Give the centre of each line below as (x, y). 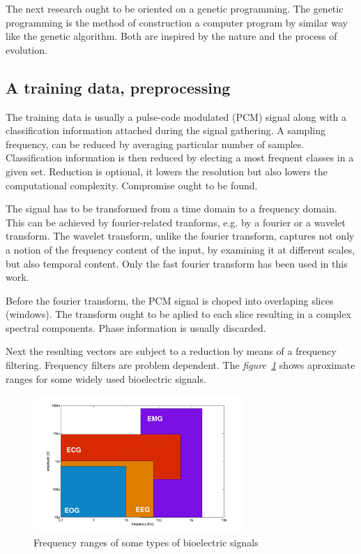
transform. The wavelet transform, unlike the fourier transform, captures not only (180, 236)
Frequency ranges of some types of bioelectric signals (146, 542)
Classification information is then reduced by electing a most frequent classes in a (180, 158)
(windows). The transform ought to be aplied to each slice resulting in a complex (178, 314)
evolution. (26, 49)
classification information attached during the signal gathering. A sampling (166, 130)
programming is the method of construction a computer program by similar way (177, 22)
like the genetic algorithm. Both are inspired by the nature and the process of (171, 36)
